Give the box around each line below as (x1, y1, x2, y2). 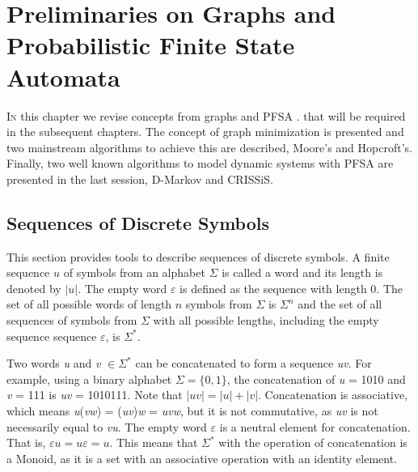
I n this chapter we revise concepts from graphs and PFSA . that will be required (6, 107, 406, 124)
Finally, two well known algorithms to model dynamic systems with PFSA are (6, 155, 394, 172)
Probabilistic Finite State (6, 28, 295, 62)
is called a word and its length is (222, 264, 383, 281)
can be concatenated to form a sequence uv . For (135, 355, 372, 372)
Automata (6, 60, 120, 93)
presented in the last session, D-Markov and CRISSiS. (6, 170, 273, 187)
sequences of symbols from (6, 312, 137, 329)
